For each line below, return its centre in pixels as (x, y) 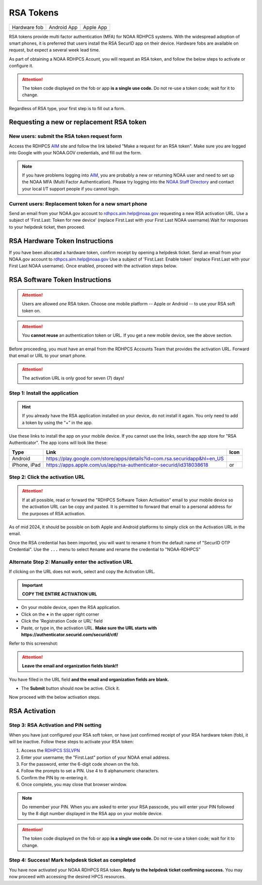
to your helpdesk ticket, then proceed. (47, 227)
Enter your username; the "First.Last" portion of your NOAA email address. (96, 757)
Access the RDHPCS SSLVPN (50, 751)
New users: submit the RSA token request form (65, 136)
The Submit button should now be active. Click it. (71, 688)
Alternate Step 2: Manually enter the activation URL (71, 562)
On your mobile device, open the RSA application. (71, 607)
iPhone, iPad (26, 465)
